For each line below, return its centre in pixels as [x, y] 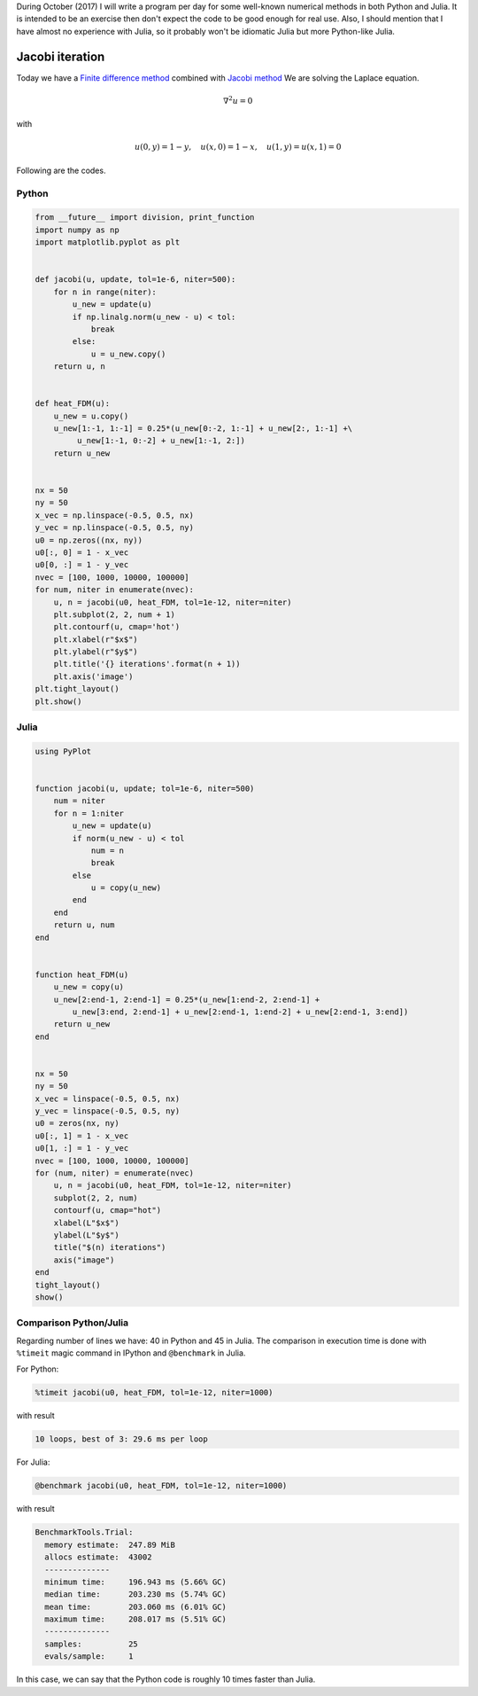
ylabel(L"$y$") [86, 1235]
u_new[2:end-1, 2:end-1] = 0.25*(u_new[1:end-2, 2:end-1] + [187, 999]
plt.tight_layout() [77, 689]
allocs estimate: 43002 [98, 1557]
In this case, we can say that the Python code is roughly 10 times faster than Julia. [166, 1679]
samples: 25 [92, 1644]
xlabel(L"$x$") [86, 1223]
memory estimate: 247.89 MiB [110, 1544]
